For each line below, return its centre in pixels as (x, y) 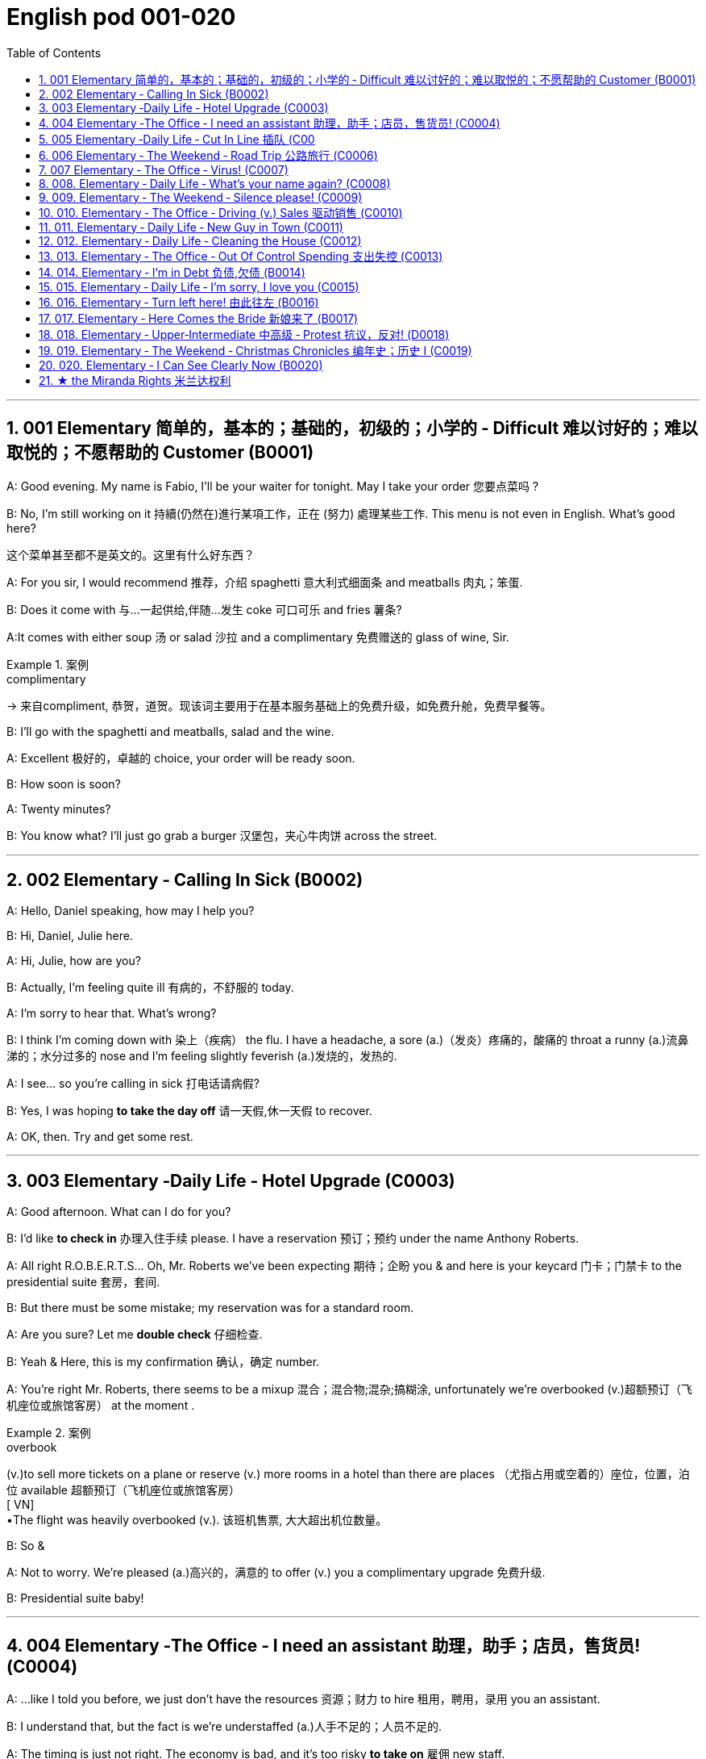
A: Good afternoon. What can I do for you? (119, 1212)
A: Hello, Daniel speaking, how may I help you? (131, 911)
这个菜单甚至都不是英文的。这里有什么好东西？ (131, 554)
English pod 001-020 (121, 17)
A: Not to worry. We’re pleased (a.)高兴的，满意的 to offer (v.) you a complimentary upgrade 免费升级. (276, 1573)
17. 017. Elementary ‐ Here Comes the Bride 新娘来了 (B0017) (199, 318)
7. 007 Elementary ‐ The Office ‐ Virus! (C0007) (164, 169)
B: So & (26, 1546)
